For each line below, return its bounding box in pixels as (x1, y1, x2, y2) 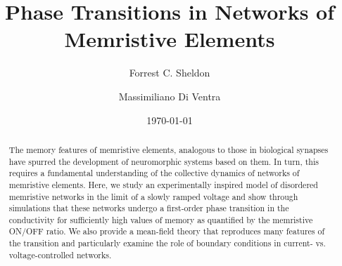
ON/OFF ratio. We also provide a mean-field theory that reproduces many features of (8, 225, 325, 237)
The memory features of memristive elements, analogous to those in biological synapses (8, 143, 329, 155)
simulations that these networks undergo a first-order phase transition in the (8, 202, 289, 214)
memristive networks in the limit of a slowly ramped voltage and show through (8, 190, 298, 202)
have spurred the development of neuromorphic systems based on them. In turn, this (8, 155, 319, 167)
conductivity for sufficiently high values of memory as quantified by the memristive (8, 213, 313, 225)
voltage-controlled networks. (8, 248, 112, 260)
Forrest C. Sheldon (129, 65, 210, 80)
